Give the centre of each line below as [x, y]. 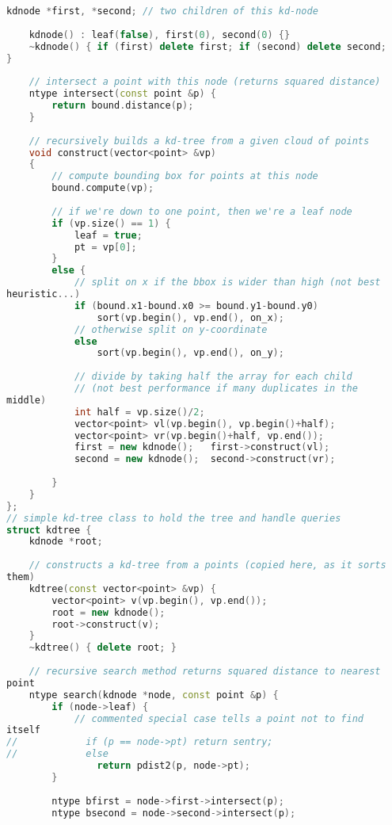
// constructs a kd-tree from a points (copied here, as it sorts [207, 565]
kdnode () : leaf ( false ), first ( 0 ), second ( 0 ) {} [160, 34]
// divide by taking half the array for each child [213, 377]
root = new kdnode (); [108, 612]
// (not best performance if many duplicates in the [216, 388]
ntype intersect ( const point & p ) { [122, 94]
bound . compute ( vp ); [103, 188]
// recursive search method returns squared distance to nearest [205, 671]
